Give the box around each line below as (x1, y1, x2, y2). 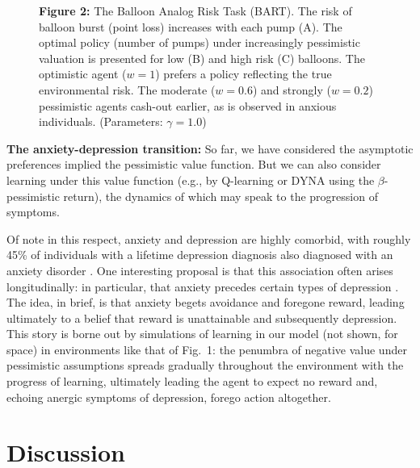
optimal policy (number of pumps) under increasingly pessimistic (39, 34, 360, 51)
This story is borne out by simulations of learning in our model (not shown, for (6, 325, 398, 342)
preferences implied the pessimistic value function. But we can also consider (6, 156, 381, 173)
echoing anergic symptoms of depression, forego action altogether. (6, 388, 331, 405)
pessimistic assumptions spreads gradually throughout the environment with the (6, 357, 404, 374)
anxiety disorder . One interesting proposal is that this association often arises (6, 261, 393, 278)
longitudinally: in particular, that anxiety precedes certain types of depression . (6, 278, 399, 295)
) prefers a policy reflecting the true (155, 65, 332, 82)
